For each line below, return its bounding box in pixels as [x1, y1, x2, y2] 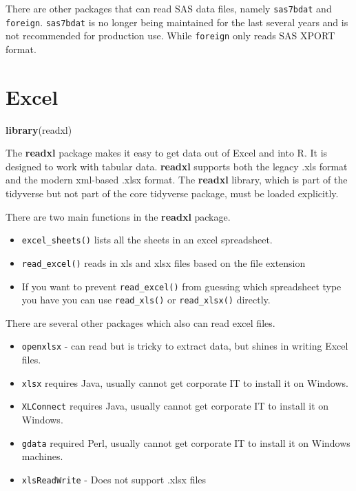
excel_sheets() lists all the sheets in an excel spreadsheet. [21, 232, 273, 247]
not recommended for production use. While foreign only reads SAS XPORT [6, 28, 335, 43]
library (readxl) [6, 122, 72, 137]
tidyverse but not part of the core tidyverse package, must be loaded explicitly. [6, 186, 339, 201]
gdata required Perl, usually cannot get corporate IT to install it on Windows [21, 435, 350, 450]
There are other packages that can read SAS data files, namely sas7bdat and [6, 1, 332, 15]
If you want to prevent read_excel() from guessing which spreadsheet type [21, 279, 342, 293]
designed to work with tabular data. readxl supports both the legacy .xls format [6, 159, 348, 173]
